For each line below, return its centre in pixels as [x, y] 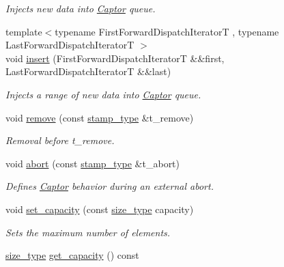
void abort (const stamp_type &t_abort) [93, 163]
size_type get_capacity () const [72, 255]
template [24, 31]
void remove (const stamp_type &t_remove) [100, 117]
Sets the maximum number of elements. [88, 232]
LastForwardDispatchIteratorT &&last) [88, 71]
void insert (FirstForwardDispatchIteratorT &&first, [115, 58]
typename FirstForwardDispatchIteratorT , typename [167, 31]
